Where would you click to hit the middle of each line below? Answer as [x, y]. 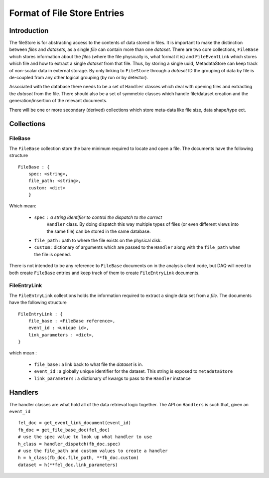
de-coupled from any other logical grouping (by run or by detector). [79, 78]
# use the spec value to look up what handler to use [85, 437]
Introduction [29, 31]
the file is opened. [53, 254]
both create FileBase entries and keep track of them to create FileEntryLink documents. [104, 273]
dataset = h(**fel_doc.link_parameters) [68, 465]
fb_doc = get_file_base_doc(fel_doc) [64, 430]
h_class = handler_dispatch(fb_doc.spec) [69, 444]
